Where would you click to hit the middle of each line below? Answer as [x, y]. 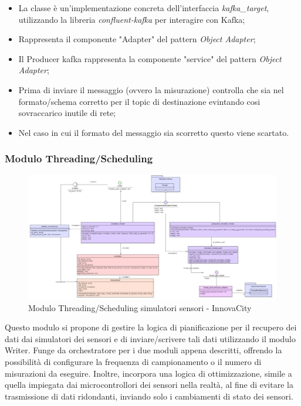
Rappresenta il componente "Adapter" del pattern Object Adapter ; [137, 39]
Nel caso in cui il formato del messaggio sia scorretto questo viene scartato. [154, 132]
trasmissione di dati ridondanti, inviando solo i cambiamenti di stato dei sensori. [149, 396]
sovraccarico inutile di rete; [67, 113]
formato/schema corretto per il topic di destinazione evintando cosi [139, 101]
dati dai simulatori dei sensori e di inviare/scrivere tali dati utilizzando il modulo [150, 338]
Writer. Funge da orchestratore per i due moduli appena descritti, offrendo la [143, 350]
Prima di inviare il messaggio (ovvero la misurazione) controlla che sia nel [151, 89]
